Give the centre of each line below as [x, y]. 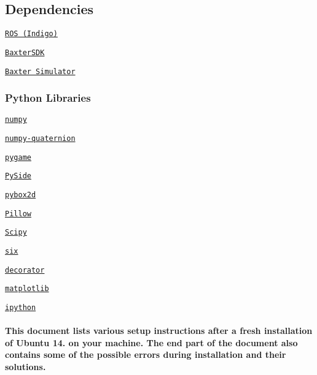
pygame [18, 157]
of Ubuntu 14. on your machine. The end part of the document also [151, 342]
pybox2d [21, 195]
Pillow [18, 214]
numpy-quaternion [40, 139]
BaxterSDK [25, 52]
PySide [18, 176]
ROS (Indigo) [31, 34]
